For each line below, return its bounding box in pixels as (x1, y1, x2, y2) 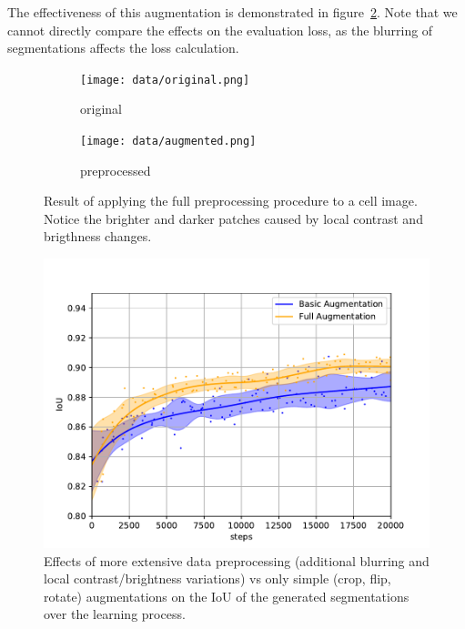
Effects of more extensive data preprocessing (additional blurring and (44, 551, 430, 570)
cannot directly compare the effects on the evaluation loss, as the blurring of (7, 20, 433, 39)
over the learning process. (44, 604, 186, 624)
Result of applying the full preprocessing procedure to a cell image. (44, 191, 418, 210)
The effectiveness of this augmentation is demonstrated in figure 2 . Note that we (7, 3, 458, 21)
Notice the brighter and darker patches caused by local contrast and (44, 208, 423, 228)
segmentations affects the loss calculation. (7, 38, 239, 57)
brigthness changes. (44, 227, 152, 246)
